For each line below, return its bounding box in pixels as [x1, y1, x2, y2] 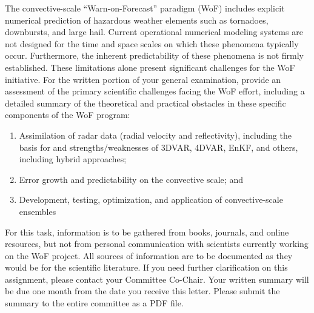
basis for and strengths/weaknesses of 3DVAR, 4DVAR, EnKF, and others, [19, 140, 298, 153]
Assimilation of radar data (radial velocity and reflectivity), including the [19, 128, 292, 141]
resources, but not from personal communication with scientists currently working [5, 237, 309, 250]
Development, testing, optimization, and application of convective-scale [19, 193, 283, 206]
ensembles [19, 205, 56, 217]
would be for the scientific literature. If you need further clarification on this [5, 261, 288, 274]
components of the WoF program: [5, 108, 130, 121]
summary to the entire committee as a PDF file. [5, 297, 184, 309]
